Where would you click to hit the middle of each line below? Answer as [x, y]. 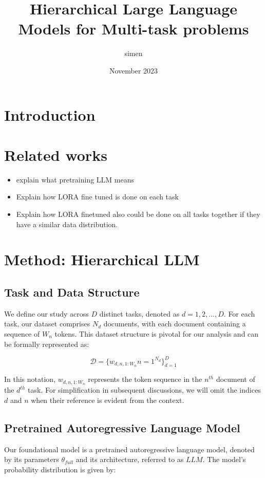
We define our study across [46, 313]
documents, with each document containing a [175, 324]
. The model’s [224, 459]
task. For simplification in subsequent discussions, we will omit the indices [144, 390]
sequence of [22, 333]
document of [235, 379]
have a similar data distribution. [67, 224]
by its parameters [32, 459]
